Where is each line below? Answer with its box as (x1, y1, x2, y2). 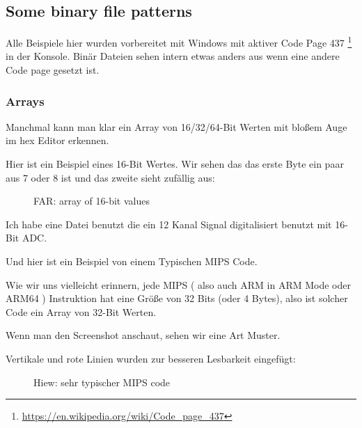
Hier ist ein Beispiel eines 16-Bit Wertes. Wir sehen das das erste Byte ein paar (6, 157, 344, 171)
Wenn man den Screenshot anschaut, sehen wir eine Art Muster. (6, 328, 281, 342)
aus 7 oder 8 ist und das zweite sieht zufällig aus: (6, 170, 215, 184)
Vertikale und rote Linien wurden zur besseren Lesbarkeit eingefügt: (6, 351, 296, 365)
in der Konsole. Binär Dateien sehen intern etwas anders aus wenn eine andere (6, 49, 340, 63)
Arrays (6, 92, 45, 109)
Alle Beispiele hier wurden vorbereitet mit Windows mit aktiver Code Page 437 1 (6, 33, 352, 49)
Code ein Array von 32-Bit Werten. (6, 304, 157, 319)
